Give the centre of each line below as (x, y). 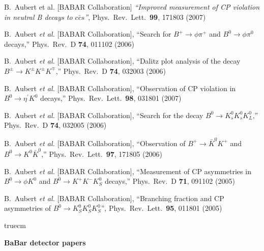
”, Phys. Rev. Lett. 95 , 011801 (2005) (162, 208)
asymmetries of (27, 208)
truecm (15, 225)
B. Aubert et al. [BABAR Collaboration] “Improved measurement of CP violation (132, 7)
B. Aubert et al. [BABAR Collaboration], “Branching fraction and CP (114, 198)
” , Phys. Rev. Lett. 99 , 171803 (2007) (145, 17)
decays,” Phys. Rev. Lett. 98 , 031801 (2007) (111, 98)
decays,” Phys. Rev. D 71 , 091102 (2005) (170, 181)
